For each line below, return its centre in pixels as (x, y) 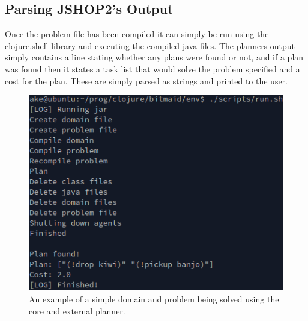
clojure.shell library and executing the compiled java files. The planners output (150, 45)
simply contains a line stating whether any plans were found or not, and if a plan (154, 57)
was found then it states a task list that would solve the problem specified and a (152, 69)
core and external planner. (77, 311)
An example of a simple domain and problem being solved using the (154, 299)
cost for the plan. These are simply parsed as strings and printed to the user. (146, 81)
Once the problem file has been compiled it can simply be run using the (137, 34)
